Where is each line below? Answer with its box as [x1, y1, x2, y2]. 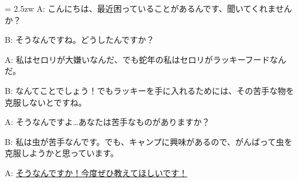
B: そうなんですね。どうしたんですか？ [5, 33, 155, 46]
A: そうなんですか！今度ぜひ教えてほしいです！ [5, 166, 188, 178]
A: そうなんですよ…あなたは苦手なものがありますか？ [5, 116, 210, 128]
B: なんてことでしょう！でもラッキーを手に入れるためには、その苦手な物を [5, 84, 294, 96]
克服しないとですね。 [5, 96, 87, 108]
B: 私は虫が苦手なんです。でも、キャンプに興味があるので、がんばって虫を [5, 135, 293, 147]
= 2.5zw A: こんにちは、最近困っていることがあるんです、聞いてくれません [5, 2, 292, 14]
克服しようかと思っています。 [5, 147, 118, 159]
